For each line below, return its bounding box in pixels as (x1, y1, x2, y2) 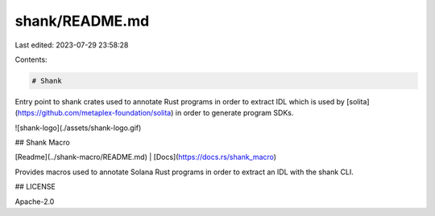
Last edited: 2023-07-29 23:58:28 (14, 40, 129, 50)
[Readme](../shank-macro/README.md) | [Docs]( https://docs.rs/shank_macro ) (14, 153, 277, 162)
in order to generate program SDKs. (175, 108, 294, 118)
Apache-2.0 (14, 197, 55, 206)
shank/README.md (14, 12, 150, 30)
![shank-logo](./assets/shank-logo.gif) (14, 123, 142, 132)
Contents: (14, 55, 48, 64)
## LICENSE (14, 181, 56, 192)
